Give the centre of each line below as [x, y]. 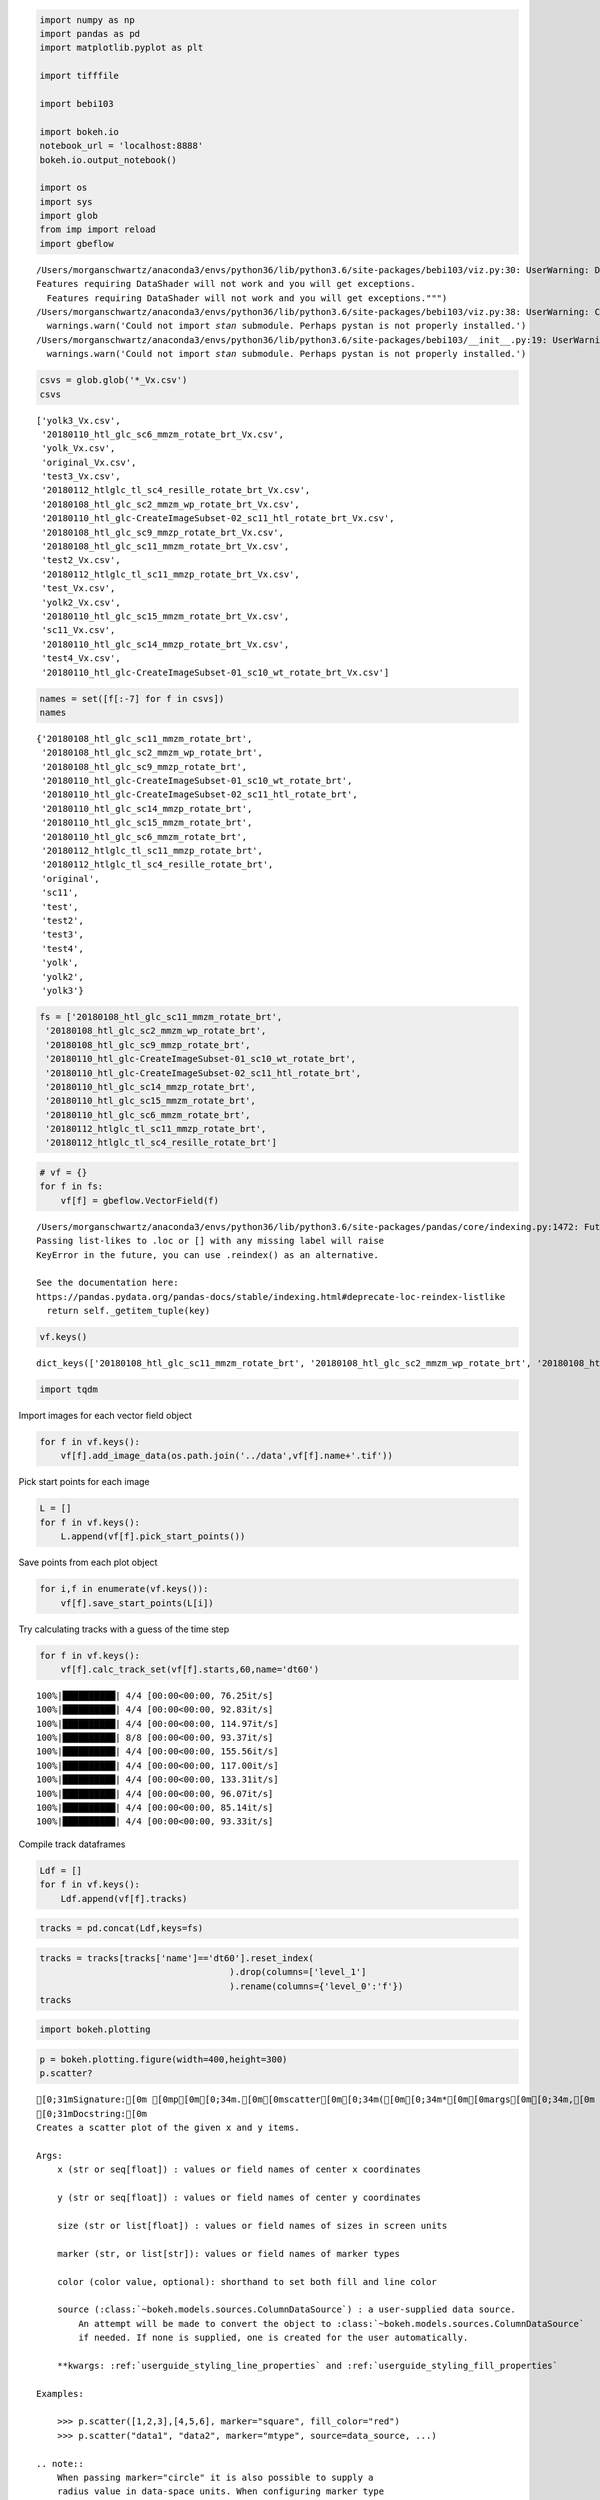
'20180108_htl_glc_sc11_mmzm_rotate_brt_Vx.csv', [165, 546]
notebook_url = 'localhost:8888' [121, 146]
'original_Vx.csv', [89, 462]
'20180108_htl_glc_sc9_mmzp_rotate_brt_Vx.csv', [163, 532]
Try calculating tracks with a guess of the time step [124, 1629]
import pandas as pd [89, 33]
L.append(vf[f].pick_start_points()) [153, 1536]
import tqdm [69, 1389]
